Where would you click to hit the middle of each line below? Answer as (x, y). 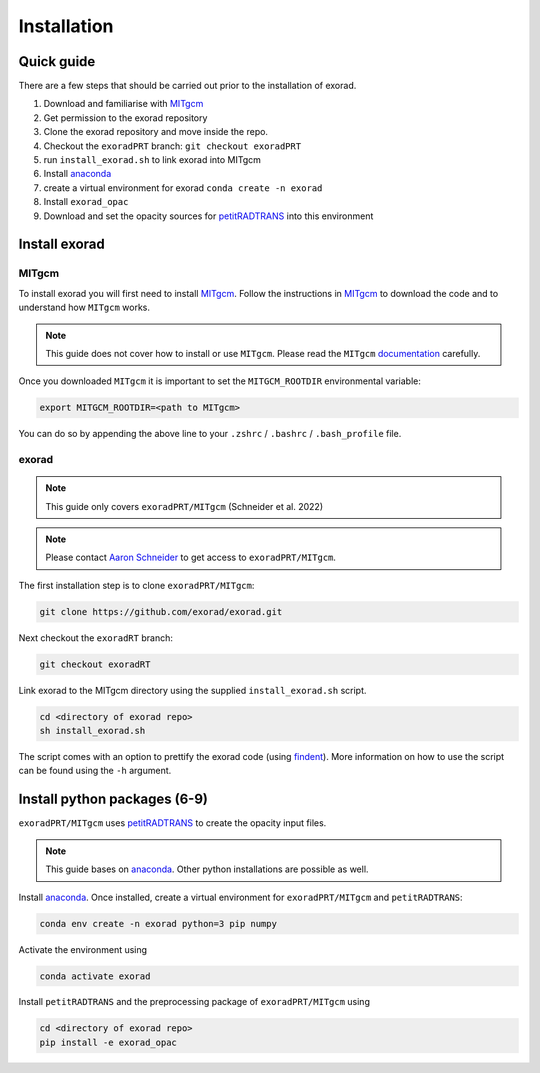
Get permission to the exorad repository (125, 117)
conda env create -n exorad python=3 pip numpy (158, 923)
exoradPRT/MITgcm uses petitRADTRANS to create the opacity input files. (172, 823)
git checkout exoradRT (95, 664)
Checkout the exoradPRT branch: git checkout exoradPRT (172, 146)
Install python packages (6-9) (113, 799)
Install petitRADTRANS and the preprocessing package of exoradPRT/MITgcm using (194, 1002)
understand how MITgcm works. (84, 307)
